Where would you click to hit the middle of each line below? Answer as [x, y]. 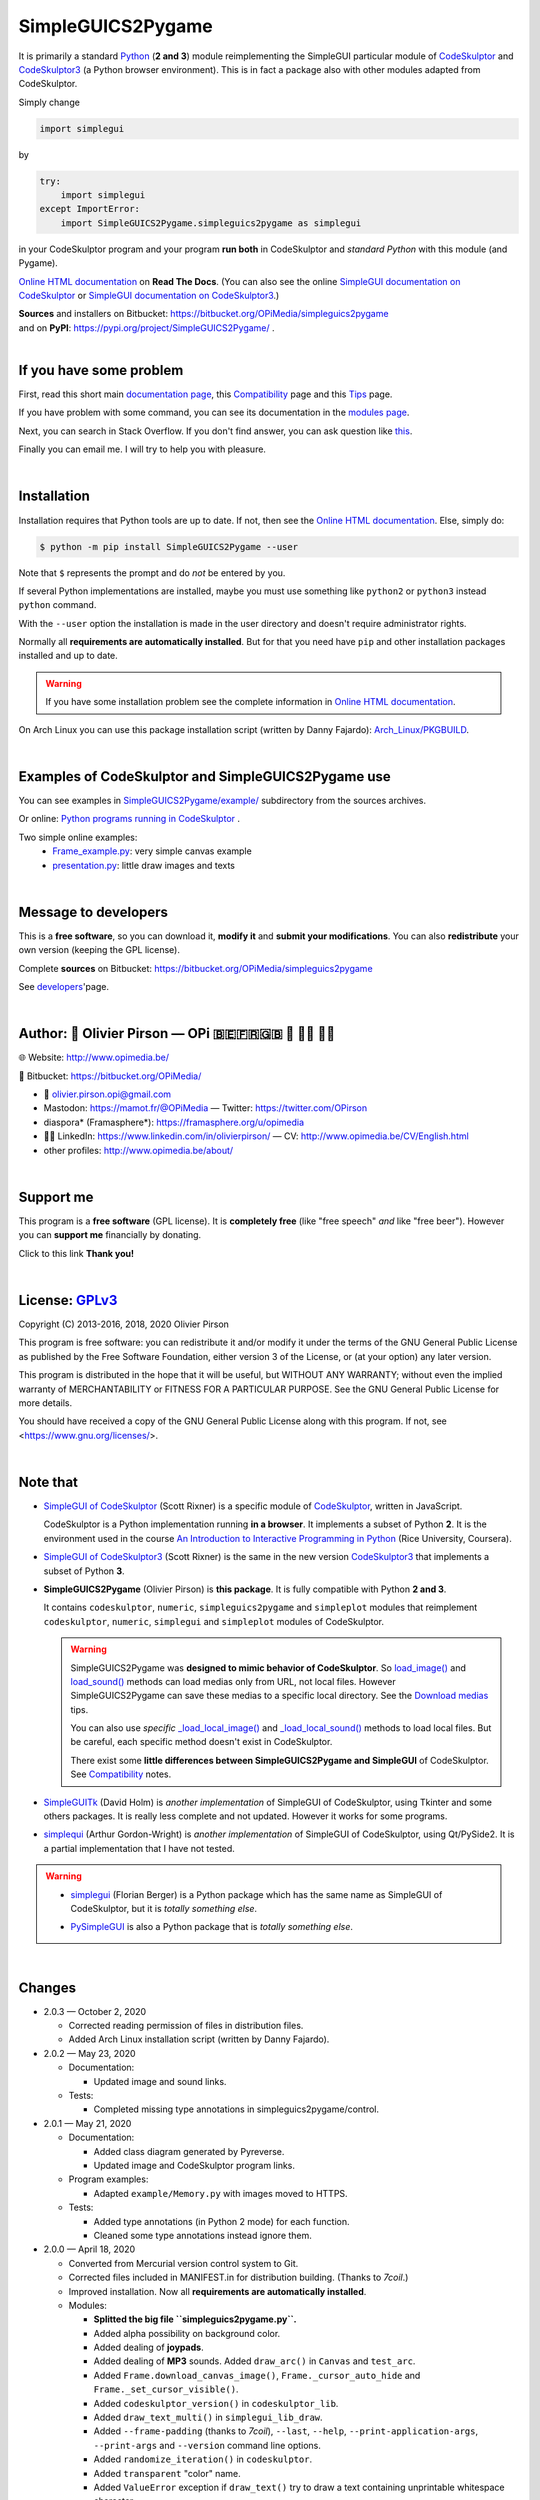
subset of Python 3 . [84, 1571]
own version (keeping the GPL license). [99, 950]
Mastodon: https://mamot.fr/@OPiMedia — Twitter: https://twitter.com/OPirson [205, 1108]
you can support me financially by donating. [110, 1235]
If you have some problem [101, 370]
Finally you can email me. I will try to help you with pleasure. [142, 449]
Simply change [49, 102]
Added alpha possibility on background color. [187, 2333]
